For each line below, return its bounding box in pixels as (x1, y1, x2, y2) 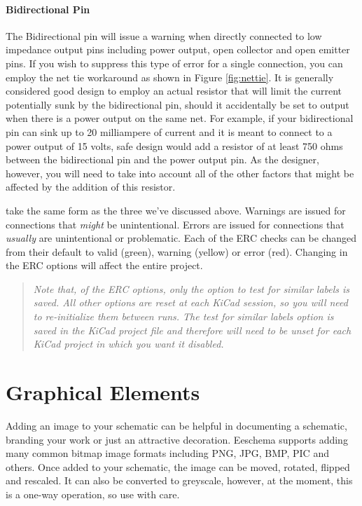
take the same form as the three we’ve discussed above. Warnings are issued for (6, 203, 346, 217)
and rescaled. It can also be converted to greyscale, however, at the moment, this (6, 473, 353, 488)
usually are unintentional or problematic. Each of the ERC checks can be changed (6, 231, 357, 245)
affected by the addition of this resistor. (6, 179, 176, 194)
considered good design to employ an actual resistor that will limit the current (6, 83, 342, 98)
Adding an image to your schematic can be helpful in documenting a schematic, (6, 418, 347, 432)
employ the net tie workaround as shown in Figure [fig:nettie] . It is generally (6, 69, 334, 84)
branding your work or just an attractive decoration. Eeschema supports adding (6, 432, 348, 446)
